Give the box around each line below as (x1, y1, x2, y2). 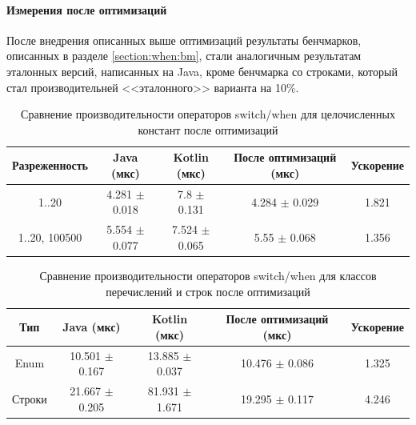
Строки (12, 390, 47, 407)
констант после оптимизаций (138, 121, 278, 138)
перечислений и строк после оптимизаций (106, 283, 310, 299)
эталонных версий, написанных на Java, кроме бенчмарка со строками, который (6, 62, 398, 79)
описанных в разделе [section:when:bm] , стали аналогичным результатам (6, 47, 362, 64)
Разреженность (12, 157, 88, 174)
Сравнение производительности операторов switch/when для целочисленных (21, 106, 395, 122)
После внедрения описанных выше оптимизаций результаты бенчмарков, (6, 31, 362, 48)
